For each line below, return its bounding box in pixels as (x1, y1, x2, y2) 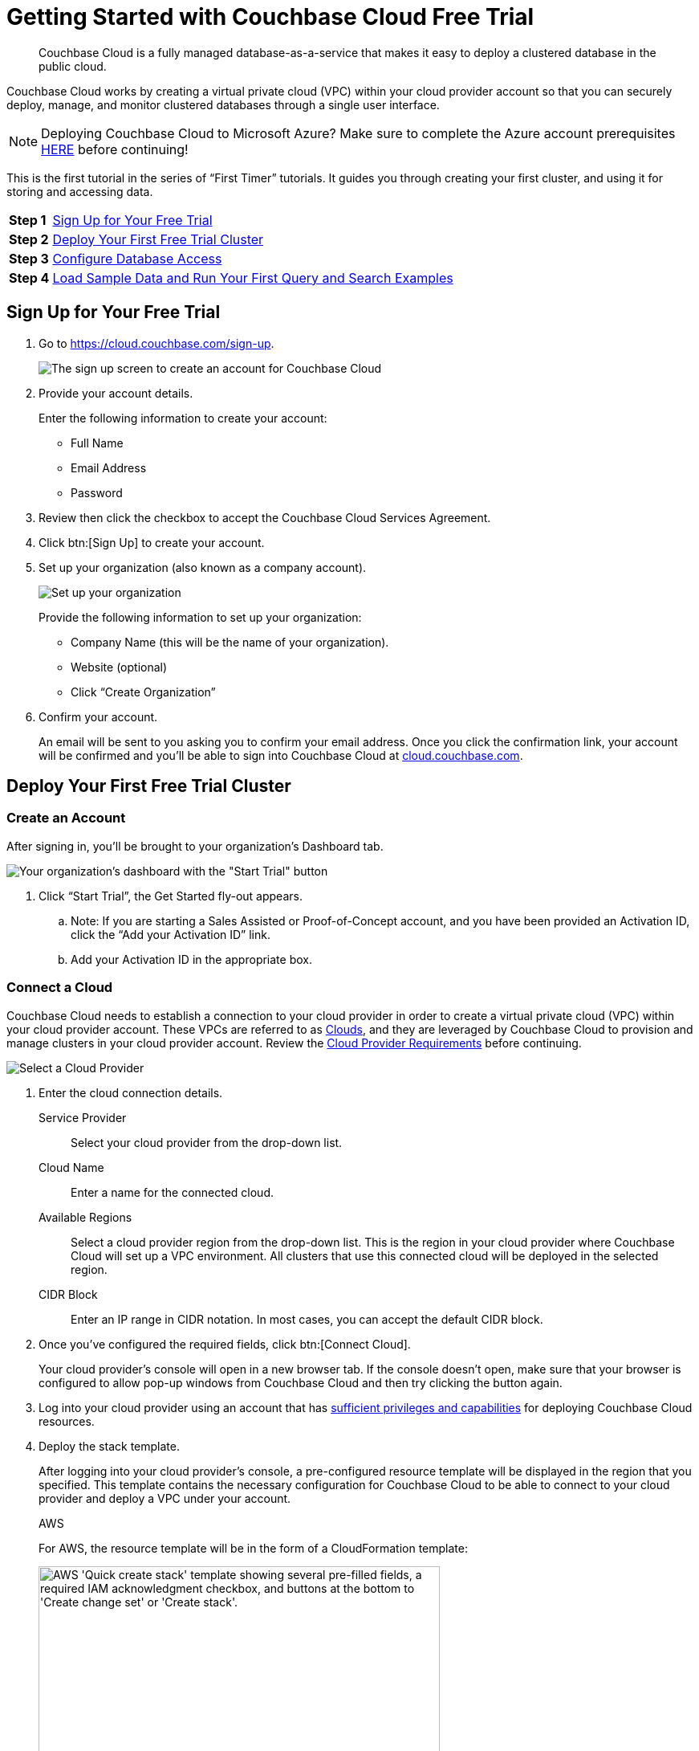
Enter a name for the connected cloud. (71, 1185, 274, 1199)
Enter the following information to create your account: (39, 410, 327, 425)
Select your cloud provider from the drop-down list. (71, 1135, 343, 1149)
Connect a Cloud (6, 979, 113, 996)
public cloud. (39, 59, 107, 73)
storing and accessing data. (6, 184, 153, 198)
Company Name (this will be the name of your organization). (71, 635, 389, 649)
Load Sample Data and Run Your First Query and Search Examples (52, 269, 453, 286)
